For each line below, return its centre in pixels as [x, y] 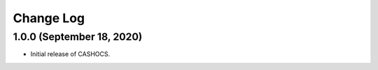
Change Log [49, 18]
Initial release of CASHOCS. [70, 54]
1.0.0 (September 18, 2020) [78, 37]
